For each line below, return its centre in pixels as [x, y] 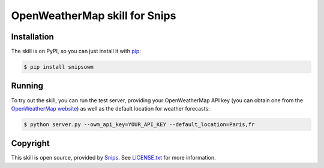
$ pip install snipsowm [59, 67]
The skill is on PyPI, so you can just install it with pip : [76, 51]
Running [27, 86]
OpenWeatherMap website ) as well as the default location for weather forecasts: [110, 108]
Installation [32, 37]
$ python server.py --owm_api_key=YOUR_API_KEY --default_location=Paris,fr [139, 124]
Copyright [31, 143]
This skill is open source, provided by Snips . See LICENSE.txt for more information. [113, 158]
